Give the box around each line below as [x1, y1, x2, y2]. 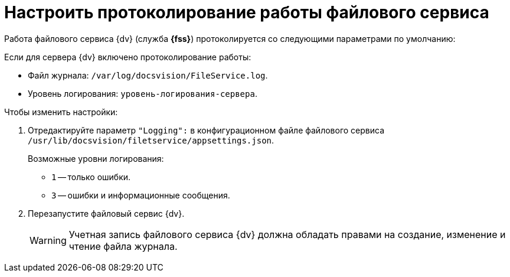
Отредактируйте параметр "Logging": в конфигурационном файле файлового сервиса [28, 125, 384, 135]
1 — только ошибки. [51, 171, 131, 182]
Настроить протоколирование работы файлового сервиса [4, 2, 489, 22]
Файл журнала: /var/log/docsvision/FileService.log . [28, 70, 268, 80]
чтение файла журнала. [68, 240, 178, 252]
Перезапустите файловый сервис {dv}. [28, 208, 185, 219]
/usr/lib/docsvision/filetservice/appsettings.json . [28, 135, 274, 145]
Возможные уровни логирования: [28, 153, 164, 164]
